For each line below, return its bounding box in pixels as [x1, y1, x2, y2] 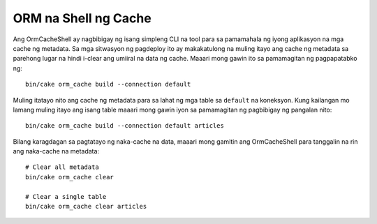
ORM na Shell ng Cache [13, 10, 151, 26]
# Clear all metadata [25, 163, 99, 171]
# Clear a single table [25, 193, 107, 200]
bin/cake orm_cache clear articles [25, 202, 147, 211]
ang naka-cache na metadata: [13, 147, 100, 156]
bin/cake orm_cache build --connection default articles [25, 122, 225, 130]
